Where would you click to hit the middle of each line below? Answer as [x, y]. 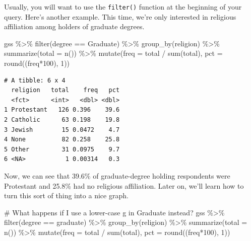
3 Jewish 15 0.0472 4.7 [62, 130]
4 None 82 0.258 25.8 [62, 140]
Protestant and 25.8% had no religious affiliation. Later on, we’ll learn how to [124, 185]
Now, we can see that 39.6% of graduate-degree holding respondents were [117, 175]
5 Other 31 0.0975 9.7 [62, 149]
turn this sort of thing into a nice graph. [66, 195]
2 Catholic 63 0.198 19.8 [62, 120]
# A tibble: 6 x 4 [35, 80]
